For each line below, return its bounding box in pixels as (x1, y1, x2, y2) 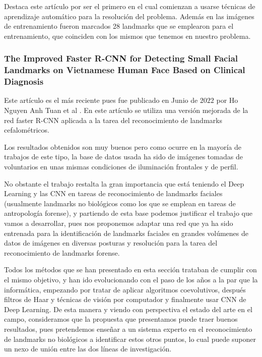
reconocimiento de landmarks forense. (4, 247, 120, 258)
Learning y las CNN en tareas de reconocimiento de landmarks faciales (4, 188, 223, 199)
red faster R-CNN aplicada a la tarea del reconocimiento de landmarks (4, 114, 222, 125)
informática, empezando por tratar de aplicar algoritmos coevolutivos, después (4, 284, 246, 294)
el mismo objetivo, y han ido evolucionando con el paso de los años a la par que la (4, 274, 258, 284)
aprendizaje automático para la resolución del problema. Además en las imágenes (4, 11, 254, 21)
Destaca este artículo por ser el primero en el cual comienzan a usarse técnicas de (4, 1, 255, 11)
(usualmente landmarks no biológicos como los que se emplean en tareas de (4, 198, 236, 208)
